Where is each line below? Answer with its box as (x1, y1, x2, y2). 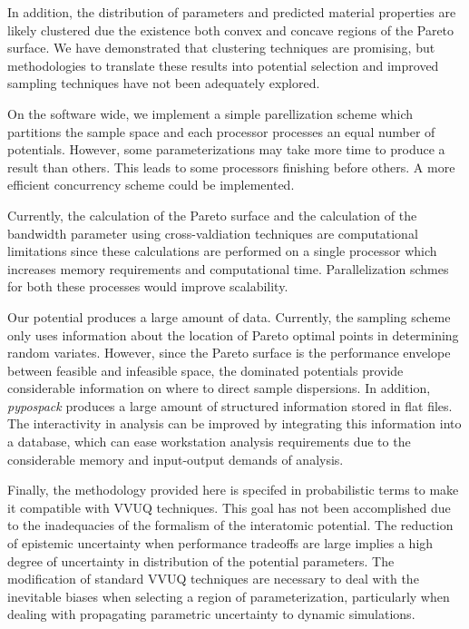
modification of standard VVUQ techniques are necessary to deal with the (7, 569, 419, 588)
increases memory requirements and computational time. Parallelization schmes (7, 259, 449, 278)
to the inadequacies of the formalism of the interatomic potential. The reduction (7, 516, 454, 535)
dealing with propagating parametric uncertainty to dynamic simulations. (7, 604, 415, 624)
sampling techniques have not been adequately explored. (7, 74, 320, 93)
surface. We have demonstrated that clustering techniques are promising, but (7, 38, 435, 57)
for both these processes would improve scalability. (7, 277, 288, 296)
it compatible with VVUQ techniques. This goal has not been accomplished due (7, 497, 451, 516)
